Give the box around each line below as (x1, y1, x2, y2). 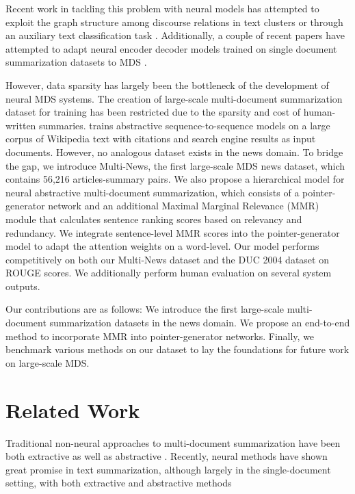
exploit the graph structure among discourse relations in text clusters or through (5, 14, 343, 29)
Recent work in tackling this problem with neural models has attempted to (5, 1, 319, 15)
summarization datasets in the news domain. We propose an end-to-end (49, 315, 350, 330)
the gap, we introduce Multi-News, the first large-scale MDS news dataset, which (5, 158, 345, 172)
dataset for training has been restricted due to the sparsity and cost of (5, 105, 301, 119)
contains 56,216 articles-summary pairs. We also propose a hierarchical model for (5, 172, 345, 186)
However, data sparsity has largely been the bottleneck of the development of (5, 77, 329, 92)
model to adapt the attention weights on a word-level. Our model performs (5, 239, 319, 253)
